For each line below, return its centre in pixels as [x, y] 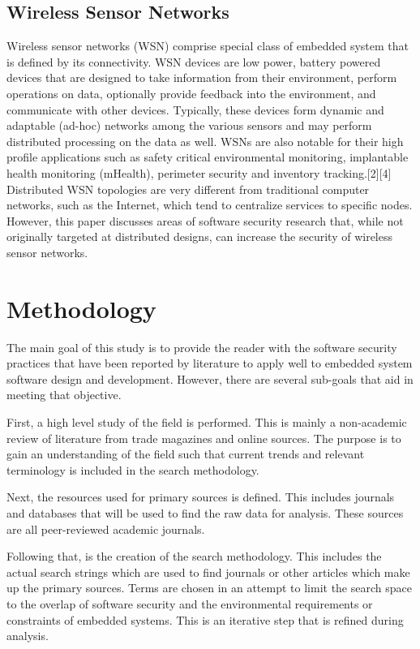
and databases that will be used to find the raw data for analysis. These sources [205, 512]
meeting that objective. [64, 395]
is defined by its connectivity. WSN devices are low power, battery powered [194, 61]
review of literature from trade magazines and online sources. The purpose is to [204, 438]
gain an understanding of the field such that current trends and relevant [186, 454]
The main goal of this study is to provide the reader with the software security [202, 347]
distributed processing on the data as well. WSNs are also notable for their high [205, 141]
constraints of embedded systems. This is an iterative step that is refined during [205, 619]
